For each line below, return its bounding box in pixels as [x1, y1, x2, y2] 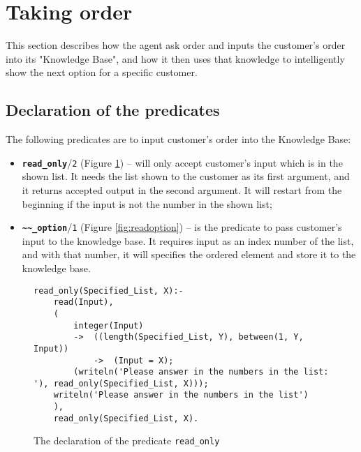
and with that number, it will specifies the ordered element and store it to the [22, 247, 356, 262]
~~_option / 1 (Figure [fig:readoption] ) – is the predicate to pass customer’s [22, 220, 342, 234]
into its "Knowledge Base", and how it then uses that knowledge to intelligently [6, 51, 345, 66]
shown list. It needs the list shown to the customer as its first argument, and [22, 169, 350, 183]
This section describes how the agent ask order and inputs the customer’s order [6, 38, 346, 52]
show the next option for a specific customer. [6, 65, 198, 80]
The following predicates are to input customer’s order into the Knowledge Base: [6, 132, 351, 146]
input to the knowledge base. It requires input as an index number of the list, [22, 233, 354, 248]
